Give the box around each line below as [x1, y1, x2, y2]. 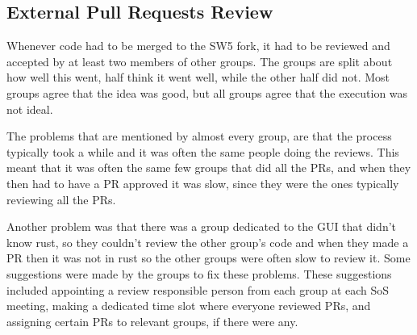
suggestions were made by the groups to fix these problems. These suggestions [6, 265, 392, 282]
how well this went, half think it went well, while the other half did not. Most [6, 69, 390, 86]
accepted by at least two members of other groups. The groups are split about [6, 52, 393, 69]
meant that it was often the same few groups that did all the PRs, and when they [6, 159, 411, 176]
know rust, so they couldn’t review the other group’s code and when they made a [6, 233, 409, 250]
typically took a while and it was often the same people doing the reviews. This [6, 143, 399, 160]
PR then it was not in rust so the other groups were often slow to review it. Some [6, 249, 411, 266]
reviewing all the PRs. [6, 191, 116, 207]
